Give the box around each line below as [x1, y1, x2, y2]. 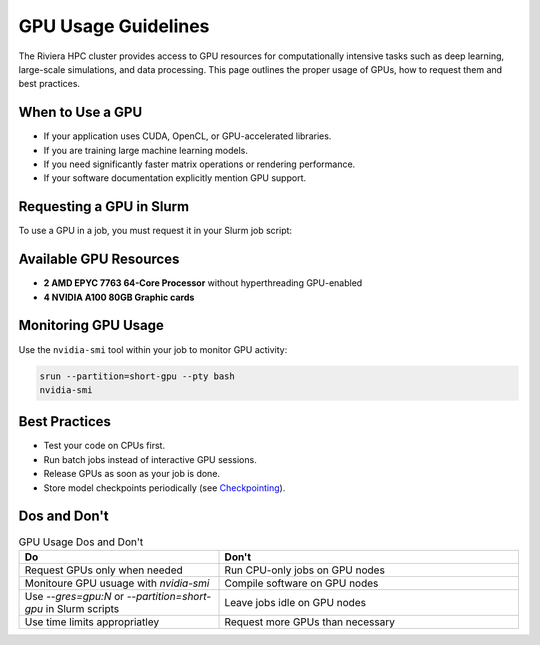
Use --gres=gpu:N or [24, 589, 125, 603]
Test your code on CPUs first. [43, 440, 165, 452]
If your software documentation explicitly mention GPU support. [43, 172, 307, 184]
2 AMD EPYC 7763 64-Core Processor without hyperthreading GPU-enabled [43, 277, 363, 289]
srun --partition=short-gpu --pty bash [39, 370, 235, 382]
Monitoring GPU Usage [18, 317, 165, 334]
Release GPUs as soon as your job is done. [43, 468, 220, 480]
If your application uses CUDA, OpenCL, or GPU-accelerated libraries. [43, 130, 332, 142]
